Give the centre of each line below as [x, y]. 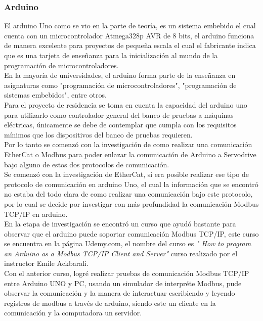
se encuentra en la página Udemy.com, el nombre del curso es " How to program [128, 243]
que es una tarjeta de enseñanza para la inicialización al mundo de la [111, 55]
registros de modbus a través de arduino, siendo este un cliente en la [110, 303]
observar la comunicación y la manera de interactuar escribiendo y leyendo [120, 293]
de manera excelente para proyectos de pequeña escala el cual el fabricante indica [130, 45]
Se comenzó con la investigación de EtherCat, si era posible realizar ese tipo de [126, 174]
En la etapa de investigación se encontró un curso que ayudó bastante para [120, 224]
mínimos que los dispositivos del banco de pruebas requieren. [98, 134]
